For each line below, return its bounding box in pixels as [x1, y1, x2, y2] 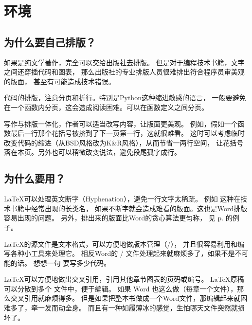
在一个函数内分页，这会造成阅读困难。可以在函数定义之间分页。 [4, 102, 208, 112]
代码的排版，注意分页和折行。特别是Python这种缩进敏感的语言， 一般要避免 [4, 92, 246, 103]
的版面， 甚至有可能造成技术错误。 [4, 76, 115, 86]
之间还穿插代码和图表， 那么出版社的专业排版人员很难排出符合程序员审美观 [4, 67, 245, 77]
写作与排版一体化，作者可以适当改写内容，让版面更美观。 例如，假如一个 [4, 118, 238, 128]
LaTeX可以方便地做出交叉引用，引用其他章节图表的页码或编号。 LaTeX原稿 [4, 274, 244, 284]
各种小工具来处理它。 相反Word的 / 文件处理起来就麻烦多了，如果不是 [10, 248, 235, 258]
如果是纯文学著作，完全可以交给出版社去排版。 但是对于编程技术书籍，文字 [4, 57, 245, 67]
